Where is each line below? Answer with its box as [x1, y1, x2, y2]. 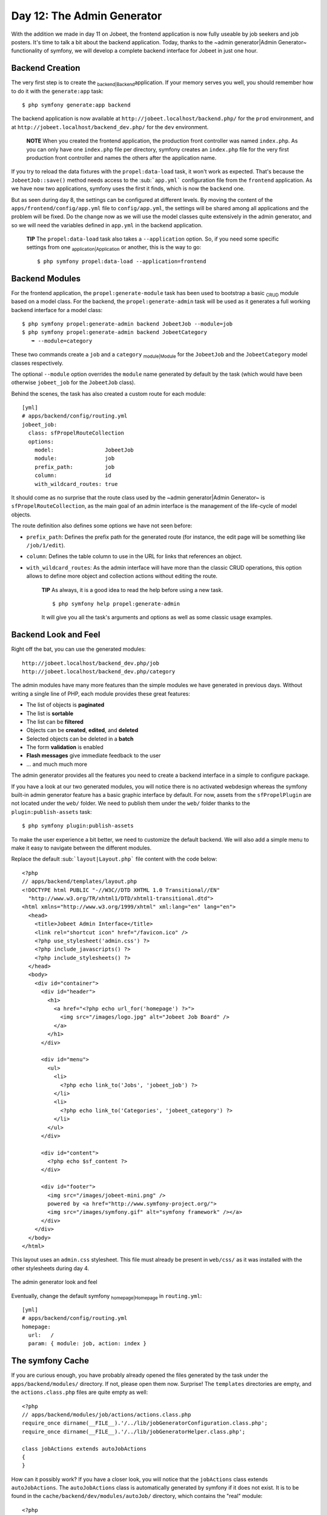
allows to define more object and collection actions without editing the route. [26, 573, 218, 580]
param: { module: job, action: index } [28, 1340, 147, 1347]
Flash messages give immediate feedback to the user [26, 752, 161, 759]
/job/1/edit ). [26, 541, 65, 548]
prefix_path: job [34, 464, 115, 470]
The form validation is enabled [26, 744, 104, 751]
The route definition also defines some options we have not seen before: [11, 522, 193, 530]
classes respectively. [11, 359, 64, 367]
